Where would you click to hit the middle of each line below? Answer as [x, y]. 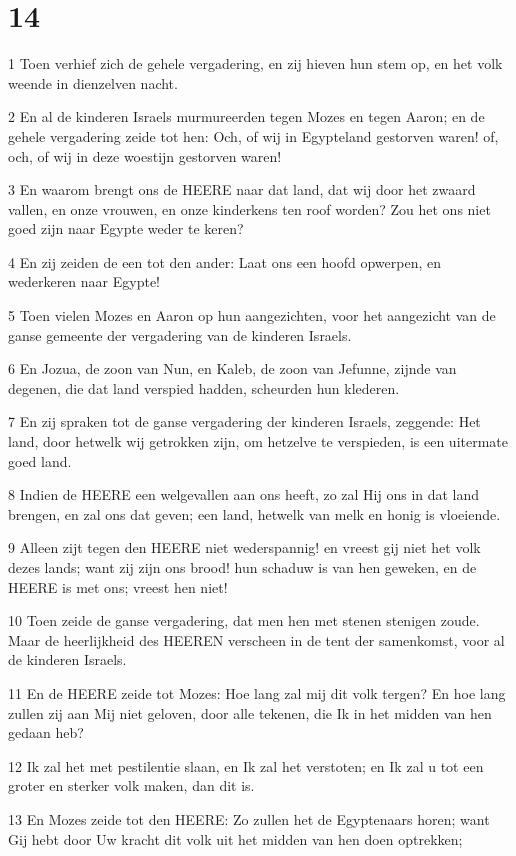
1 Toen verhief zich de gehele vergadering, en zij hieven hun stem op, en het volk [255, 63]
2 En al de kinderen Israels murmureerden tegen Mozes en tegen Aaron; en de [246, 116]
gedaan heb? [46, 732]
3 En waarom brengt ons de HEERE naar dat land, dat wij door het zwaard [242, 189]
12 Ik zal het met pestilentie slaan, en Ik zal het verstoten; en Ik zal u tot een [246, 765]
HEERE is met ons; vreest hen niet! [118, 586]
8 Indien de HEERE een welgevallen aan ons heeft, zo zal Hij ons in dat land [244, 494]
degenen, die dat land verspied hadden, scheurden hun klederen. [204, 387]
